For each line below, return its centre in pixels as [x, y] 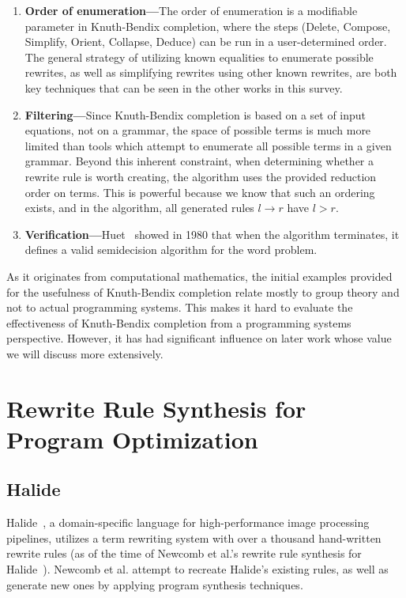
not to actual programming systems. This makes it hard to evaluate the [180, 307]
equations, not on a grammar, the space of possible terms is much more [198, 130]
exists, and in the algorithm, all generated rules [139, 208]
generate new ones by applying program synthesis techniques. [155, 584]
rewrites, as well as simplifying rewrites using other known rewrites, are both [211, 72]
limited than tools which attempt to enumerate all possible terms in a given [208, 145]
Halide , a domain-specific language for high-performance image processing [188, 522]
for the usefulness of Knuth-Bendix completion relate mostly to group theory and [203, 291]
